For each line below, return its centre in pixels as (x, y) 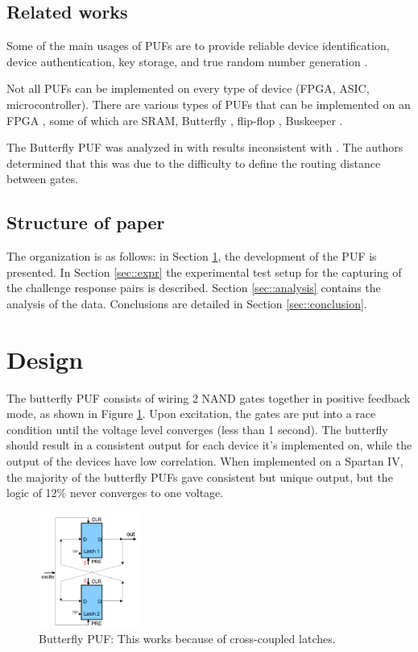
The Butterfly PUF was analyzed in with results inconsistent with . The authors (205, 147)
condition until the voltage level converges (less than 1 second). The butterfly (197, 429)
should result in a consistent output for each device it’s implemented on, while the (209, 445)
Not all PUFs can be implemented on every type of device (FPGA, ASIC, (188, 88)
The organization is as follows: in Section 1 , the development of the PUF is (192, 256)
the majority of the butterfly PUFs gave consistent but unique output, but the (200, 476)
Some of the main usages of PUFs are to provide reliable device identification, (198, 46)
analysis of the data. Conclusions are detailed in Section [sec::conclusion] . (187, 303)
